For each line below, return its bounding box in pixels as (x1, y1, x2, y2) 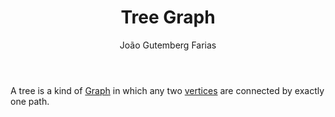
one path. (10, 95, 50, 107)
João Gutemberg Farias (119, 39, 217, 51)
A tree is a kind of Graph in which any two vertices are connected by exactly (10, 84, 325, 96)
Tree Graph (120, 6, 216, 29)
